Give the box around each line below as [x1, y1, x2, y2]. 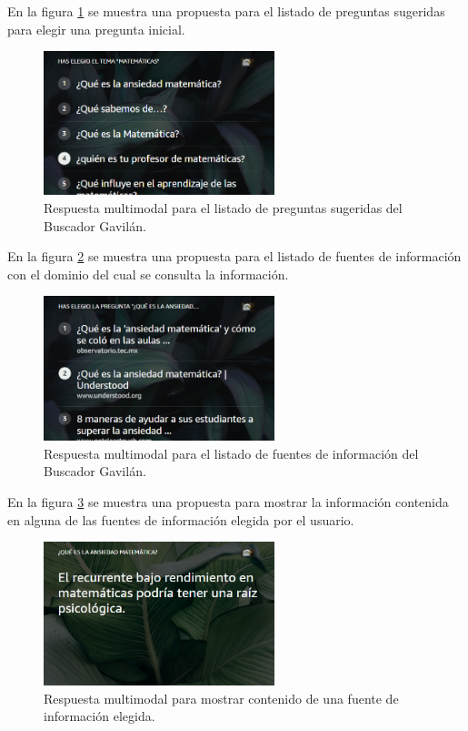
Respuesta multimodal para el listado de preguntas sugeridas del [44, 198, 403, 217]
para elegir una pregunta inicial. [7, 19, 185, 38]
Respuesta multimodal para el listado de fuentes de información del [44, 443, 419, 462]
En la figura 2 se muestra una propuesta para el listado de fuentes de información [7, 247, 462, 266]
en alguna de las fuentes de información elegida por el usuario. [7, 510, 354, 529]
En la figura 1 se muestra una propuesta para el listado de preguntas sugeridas [7, 2, 445, 20]
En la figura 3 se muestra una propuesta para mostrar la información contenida [7, 492, 449, 511]
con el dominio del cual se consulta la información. [7, 264, 289, 283]
